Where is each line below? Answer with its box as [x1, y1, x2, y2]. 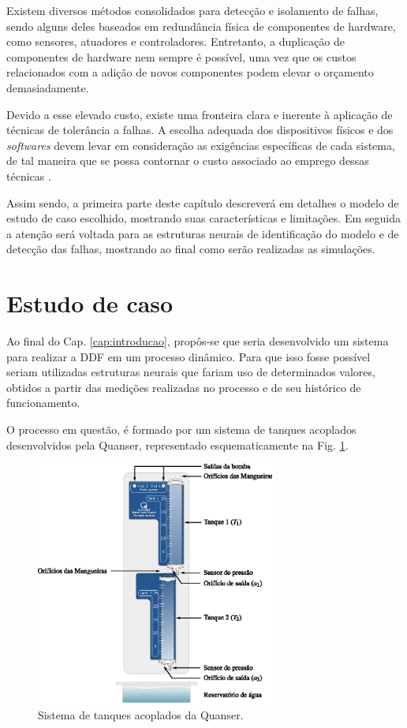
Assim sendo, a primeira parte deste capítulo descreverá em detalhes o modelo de [6, 194, 399, 211]
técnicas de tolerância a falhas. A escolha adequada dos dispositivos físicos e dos [6, 121, 394, 138]
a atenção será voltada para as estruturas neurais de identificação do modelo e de [6, 225, 399, 241]
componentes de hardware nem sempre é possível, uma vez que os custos [6, 48, 357, 65]
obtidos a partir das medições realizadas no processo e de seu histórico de [6, 379, 361, 395]
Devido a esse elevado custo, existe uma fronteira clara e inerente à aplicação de [6, 106, 393, 122]
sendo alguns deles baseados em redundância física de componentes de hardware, [6, 17, 396, 34]
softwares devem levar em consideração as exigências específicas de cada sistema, [6, 136, 395, 153]
